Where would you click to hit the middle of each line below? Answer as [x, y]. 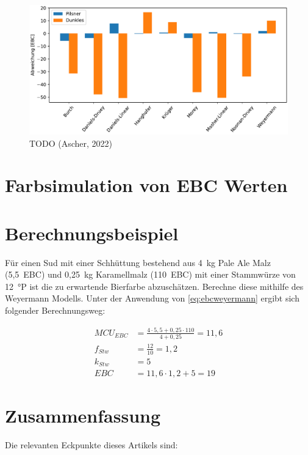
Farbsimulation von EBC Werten [146, 185]
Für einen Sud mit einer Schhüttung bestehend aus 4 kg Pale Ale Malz [138, 262]
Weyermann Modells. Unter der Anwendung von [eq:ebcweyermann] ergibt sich [152, 298]
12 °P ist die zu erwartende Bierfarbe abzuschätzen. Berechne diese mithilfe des [154, 286]
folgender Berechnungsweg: [55, 310]
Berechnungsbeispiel [92, 233]
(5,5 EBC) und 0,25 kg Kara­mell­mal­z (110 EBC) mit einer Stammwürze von [150, 274]
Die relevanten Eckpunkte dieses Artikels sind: [91, 445]
